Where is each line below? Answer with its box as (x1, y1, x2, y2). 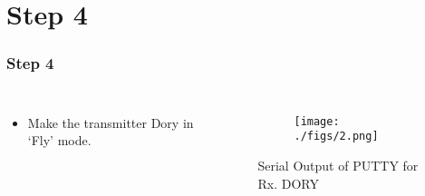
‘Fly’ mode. (27, 131, 92, 150)
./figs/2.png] (294, 130, 379, 143)
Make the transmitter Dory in (27, 113, 194, 132)
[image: (294, 114, 340, 128)
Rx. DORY (257, 173, 319, 192)
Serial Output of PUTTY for (257, 155, 419, 174)
